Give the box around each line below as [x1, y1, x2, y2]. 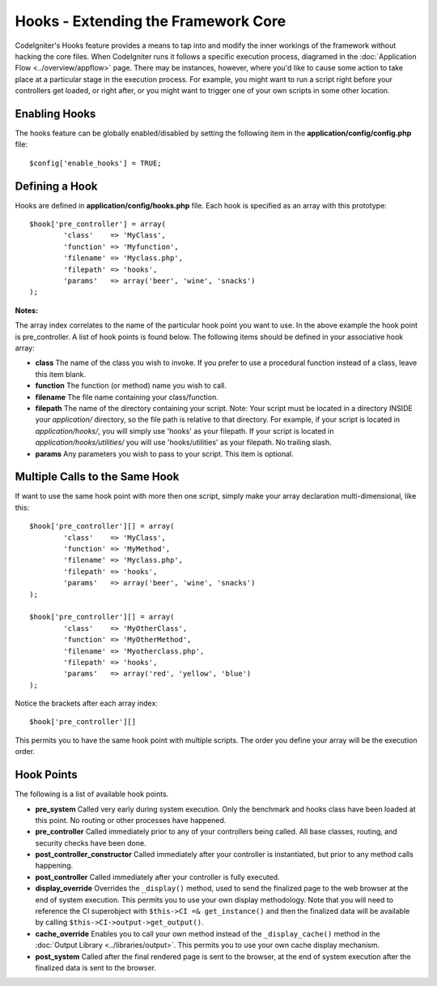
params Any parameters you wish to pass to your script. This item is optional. [35, 448, 295, 458]
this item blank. [35, 369, 87, 379]
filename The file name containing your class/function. [35, 392, 218, 401]
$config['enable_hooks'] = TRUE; [29, 158, 162, 168]
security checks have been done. [35, 838, 146, 847]
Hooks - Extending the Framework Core [15, 12, 286, 30]
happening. [35, 860, 73, 871]
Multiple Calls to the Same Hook [15, 470, 180, 484]
